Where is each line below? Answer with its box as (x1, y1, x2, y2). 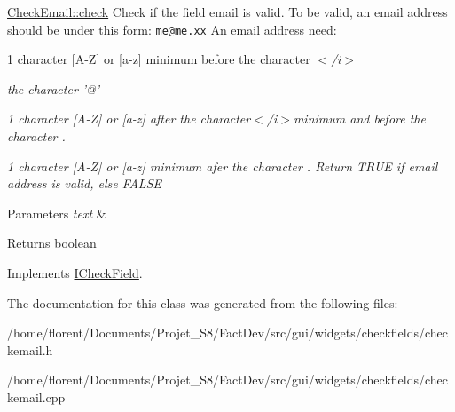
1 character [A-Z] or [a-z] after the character (7, 109, 251, 128)
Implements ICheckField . (7, 264, 143, 281)
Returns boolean (7, 234, 97, 252)
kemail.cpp (7, 387, 66, 406)
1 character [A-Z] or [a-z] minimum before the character (7, 50, 310, 68)
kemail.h (7, 340, 53, 359)
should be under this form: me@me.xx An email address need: (7, 20, 337, 38)
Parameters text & (7, 203, 106, 222)
